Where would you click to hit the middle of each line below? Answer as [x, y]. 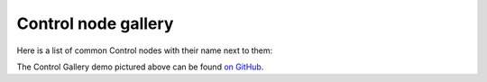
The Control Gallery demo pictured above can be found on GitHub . [140, 67]
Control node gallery [95, 23]
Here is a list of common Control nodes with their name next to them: [145, 50]
